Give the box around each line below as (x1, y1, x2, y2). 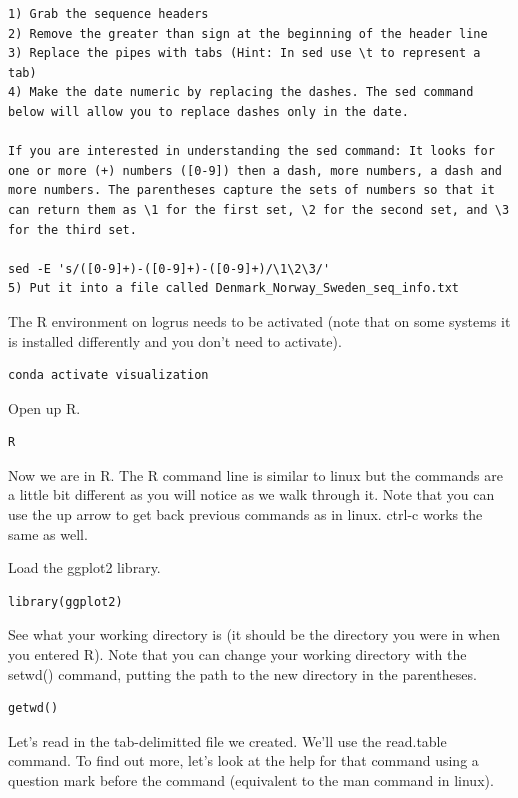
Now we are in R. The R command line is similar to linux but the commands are (8, 464, 503, 485)
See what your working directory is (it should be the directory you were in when (8, 624, 500, 645)
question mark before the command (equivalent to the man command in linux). (8, 770, 494, 790)
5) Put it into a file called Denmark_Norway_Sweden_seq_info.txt (8, 281, 460, 296)
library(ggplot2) (8, 594, 123, 609)
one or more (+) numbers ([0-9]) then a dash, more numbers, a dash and (8, 163, 502, 178)
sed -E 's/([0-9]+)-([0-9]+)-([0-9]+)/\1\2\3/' (8, 261, 331, 276)
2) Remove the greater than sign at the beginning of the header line (8, 26, 488, 41)
